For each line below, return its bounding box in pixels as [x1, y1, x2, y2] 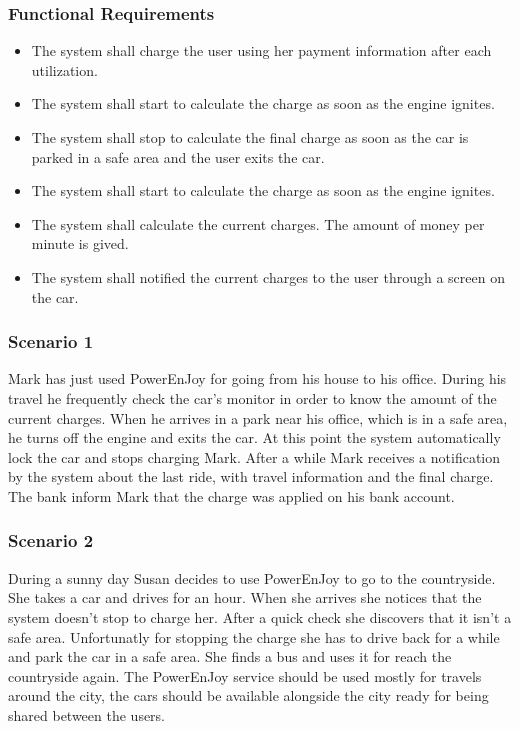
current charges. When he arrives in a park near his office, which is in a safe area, [8, 407, 508, 428]
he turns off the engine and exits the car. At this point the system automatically [8, 427, 501, 448]
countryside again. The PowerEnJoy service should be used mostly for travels [8, 665, 482, 686]
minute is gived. [31, 233, 129, 254]
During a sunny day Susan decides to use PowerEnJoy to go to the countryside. [8, 567, 496, 588]
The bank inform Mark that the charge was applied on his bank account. [8, 485, 455, 506]
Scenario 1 [8, 329, 94, 354]
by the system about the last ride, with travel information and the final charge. [8, 466, 494, 487]
